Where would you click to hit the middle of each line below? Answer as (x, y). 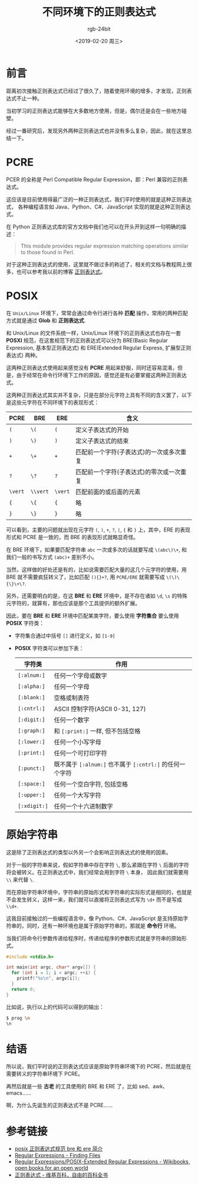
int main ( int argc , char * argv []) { (51, 967)
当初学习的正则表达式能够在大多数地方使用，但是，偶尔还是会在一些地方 (94, 110)
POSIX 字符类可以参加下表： (49, 648)
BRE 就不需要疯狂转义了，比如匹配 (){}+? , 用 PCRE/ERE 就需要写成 (85, 577)
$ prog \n (18, 1018)
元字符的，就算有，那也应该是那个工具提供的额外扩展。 (73, 603)
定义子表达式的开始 (102, 430)
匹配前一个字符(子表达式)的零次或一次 (128, 472)
